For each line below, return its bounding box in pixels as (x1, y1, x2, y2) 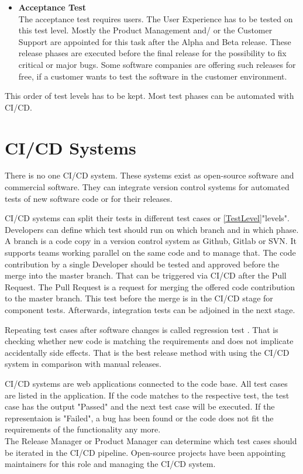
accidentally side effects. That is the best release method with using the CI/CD (5, 346, 290, 358)
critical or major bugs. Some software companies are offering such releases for (18, 58, 296, 70)
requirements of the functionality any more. (5, 423, 161, 435)
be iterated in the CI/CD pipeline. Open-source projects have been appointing (5, 446, 285, 458)
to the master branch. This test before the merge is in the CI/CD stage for (5, 292, 273, 304)
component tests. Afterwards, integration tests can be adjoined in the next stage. (5, 304, 295, 315)
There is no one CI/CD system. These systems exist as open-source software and (5, 169, 294, 181)
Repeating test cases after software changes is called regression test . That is (5, 323, 278, 335)
